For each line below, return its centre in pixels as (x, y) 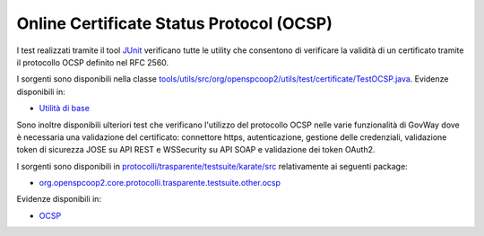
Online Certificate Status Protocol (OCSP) (175, 23)
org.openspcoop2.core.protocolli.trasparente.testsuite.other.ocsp (160, 183)
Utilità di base (64, 109)
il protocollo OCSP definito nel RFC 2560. (93, 62)
